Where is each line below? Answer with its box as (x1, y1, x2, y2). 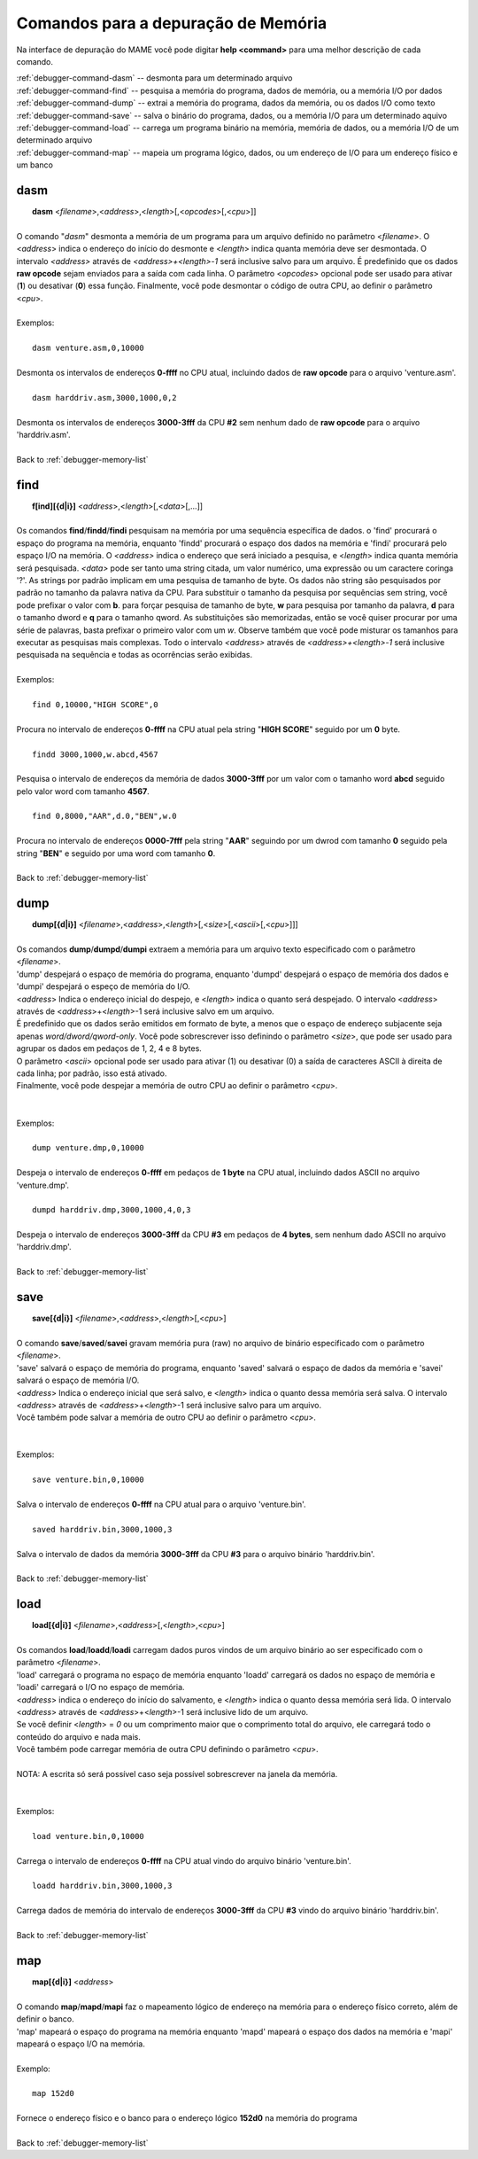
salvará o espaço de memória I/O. (16, 1375, 140, 1386)
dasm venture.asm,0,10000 (32, 343, 145, 354)
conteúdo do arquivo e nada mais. (16, 1731, 141, 1742)
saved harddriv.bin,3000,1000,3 (32, 1524, 173, 1534)
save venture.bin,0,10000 (32, 1475, 145, 1485)
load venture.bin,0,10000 (32, 1831, 145, 1841)
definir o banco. (16, 2014, 74, 2024)
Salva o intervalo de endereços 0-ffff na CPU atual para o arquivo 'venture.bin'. (16, 1499, 306, 1510)
